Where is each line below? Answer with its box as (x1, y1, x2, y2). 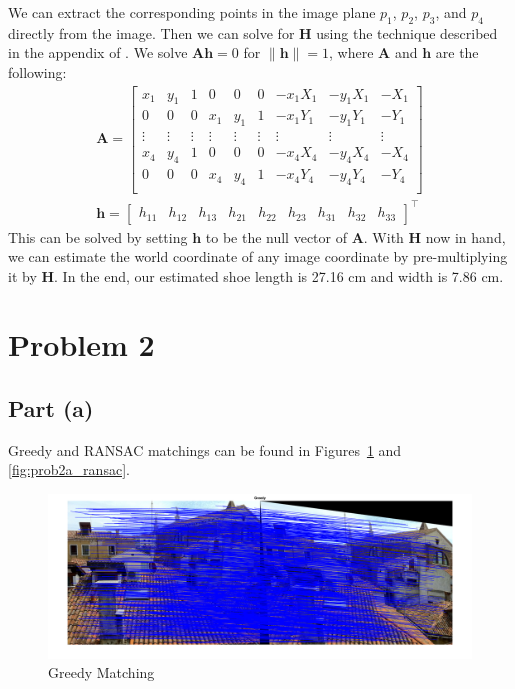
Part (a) (8, 393, 94, 424)
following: (8, 61, 67, 82)
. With (363, 226, 404, 247)
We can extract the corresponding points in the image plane (8, 2, 376, 22)
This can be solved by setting (8, 226, 188, 247)
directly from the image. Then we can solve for (8, 22, 295, 43)
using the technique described (316, 22, 498, 43)
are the (435, 42, 479, 63)
